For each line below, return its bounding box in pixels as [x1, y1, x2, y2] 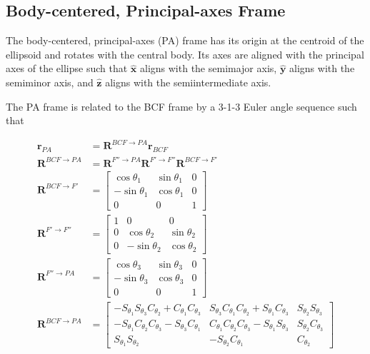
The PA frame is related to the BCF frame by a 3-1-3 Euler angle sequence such [6, 98, 357, 113]
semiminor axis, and [6, 74, 94, 89]
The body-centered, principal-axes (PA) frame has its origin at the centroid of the [6, 33, 364, 48]
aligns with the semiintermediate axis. [105, 74, 271, 89]
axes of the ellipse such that [6, 61, 128, 76]
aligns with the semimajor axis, [139, 61, 277, 76]
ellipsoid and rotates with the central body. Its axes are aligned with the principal [6, 46, 364, 61]
